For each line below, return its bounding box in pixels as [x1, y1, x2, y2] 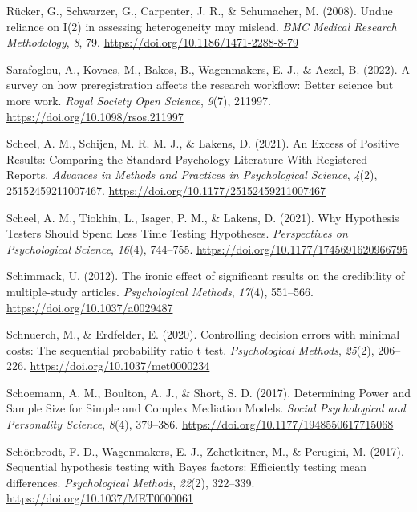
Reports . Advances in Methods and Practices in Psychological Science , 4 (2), [6, 166, 378, 183]
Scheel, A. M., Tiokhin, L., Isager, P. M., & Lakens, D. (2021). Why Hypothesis [6, 209, 399, 226]
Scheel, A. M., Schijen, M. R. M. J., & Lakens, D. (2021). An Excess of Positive [6, 135, 399, 152]
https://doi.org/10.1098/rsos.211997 [6, 108, 184, 124]
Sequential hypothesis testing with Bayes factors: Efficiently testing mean [6, 458, 366, 475]
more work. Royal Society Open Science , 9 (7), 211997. [6, 91, 271, 108]
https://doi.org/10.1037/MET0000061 [6, 490, 193, 506]
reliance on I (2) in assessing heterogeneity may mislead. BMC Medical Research [6, 18, 397, 35]
